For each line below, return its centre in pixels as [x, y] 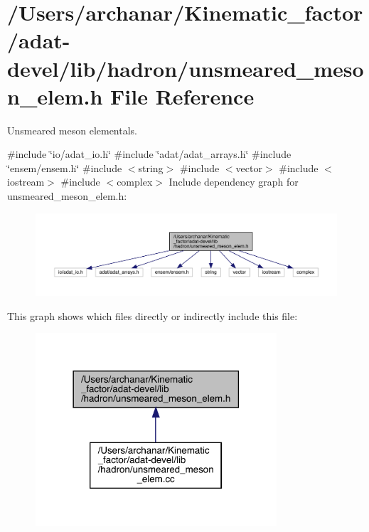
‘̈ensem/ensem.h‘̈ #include [65, 167]
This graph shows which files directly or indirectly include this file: [153, 315]
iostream [26, 182]
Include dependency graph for [234, 182]
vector [249, 167]
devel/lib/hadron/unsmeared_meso [186, 68]
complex [135, 182]
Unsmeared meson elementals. [73, 130]
